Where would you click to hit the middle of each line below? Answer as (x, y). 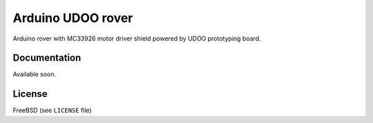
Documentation (47, 58)
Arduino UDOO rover (73, 18)
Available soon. (35, 74)
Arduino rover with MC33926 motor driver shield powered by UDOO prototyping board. (137, 38)
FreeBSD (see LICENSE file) (52, 111)
